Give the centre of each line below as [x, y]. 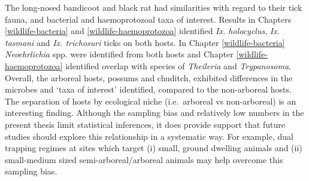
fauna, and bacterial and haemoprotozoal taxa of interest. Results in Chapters [148, 19]
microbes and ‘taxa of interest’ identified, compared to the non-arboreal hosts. [148, 89]
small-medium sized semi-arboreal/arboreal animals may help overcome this [144, 159]
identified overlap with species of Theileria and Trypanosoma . [178, 65]
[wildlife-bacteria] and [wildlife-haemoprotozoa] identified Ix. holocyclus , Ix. [142, 31]
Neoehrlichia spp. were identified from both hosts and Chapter [119, 54]
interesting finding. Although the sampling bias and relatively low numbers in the [154, 113]
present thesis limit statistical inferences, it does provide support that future [145, 124]
